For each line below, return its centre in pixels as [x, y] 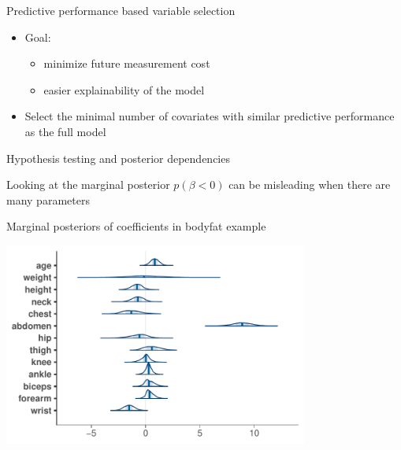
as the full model [65, 131]
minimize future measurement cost [127, 63]
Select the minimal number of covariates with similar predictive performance [210, 116]
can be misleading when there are [310, 184]
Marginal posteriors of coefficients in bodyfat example [136, 226]
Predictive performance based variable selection [121, 10]
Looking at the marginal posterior [88, 184]
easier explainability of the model [124, 89]
